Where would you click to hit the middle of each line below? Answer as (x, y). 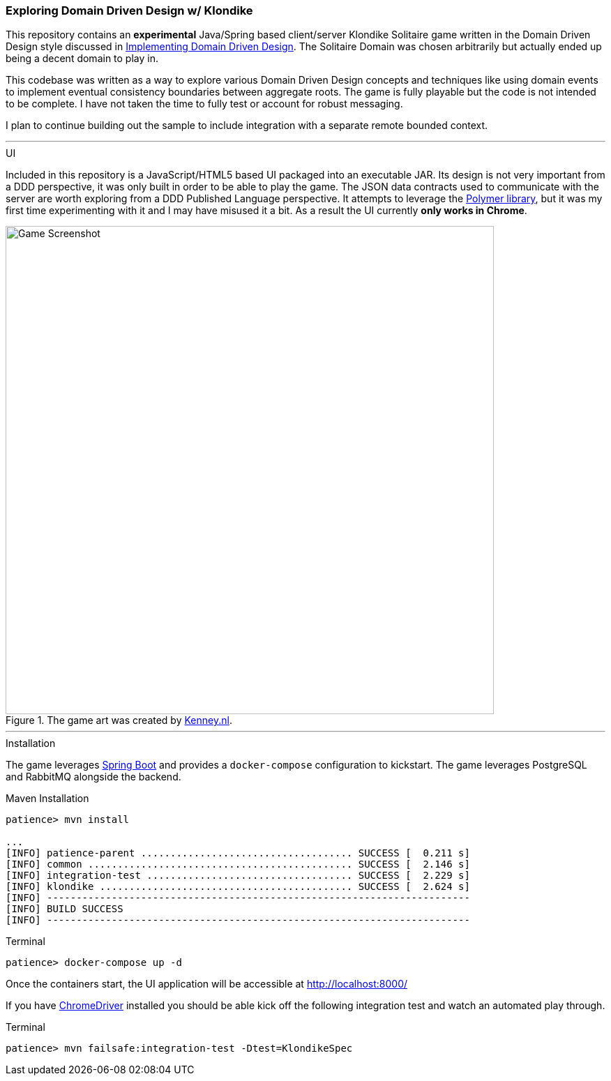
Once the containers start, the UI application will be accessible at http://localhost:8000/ (207, 984)
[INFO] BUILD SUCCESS (65, 909)
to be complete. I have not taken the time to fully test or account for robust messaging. (204, 104)
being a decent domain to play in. (82, 59)
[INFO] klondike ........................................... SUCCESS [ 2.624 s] (238, 887)
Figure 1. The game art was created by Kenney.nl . (119, 720)
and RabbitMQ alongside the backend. (93, 777)
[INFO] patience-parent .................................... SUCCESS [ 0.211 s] (238, 853)
